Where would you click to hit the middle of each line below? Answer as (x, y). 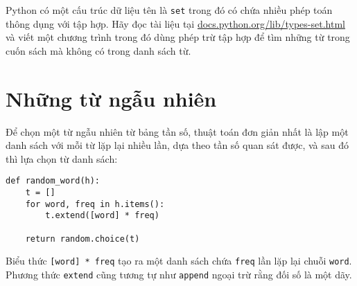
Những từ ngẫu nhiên (111, 98)
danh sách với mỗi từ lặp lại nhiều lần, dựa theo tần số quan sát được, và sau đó (177, 145)
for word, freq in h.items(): (95, 204)
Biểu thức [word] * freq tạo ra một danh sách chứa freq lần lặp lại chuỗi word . (179, 261)
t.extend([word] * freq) (102, 216)
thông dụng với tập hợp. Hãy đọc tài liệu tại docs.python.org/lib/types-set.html (175, 23)
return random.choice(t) (82, 239)
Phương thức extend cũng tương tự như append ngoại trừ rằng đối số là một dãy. (179, 274)
